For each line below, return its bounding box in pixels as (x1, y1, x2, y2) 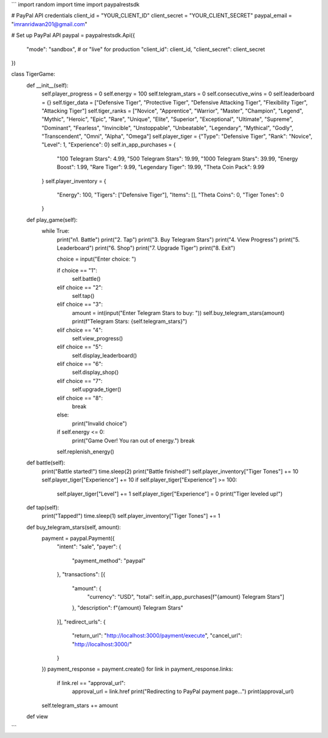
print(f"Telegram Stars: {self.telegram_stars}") (72, 318, 188, 325)
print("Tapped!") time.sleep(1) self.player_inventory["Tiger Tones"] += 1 (41, 512, 220, 520)
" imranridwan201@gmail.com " (11, 20, 87, 27)
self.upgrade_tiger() (72, 386, 121, 393)
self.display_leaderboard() (72, 351, 137, 359)
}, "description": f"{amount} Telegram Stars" (72, 604, 183, 612)
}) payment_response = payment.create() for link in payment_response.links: (41, 666, 233, 673)
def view (26, 712, 49, 720)
